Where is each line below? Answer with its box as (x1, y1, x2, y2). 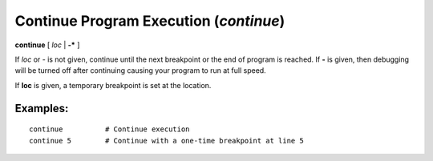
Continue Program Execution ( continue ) (14, 12, 285, 30)
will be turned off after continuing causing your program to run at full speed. (14, 66, 266, 75)
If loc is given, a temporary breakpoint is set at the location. (14, 80, 212, 90)
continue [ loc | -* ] (14, 40, 80, 50)
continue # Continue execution (29, 125, 190, 134)
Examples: (14, 101, 69, 115)
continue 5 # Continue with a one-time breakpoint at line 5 (29, 136, 304, 145)
